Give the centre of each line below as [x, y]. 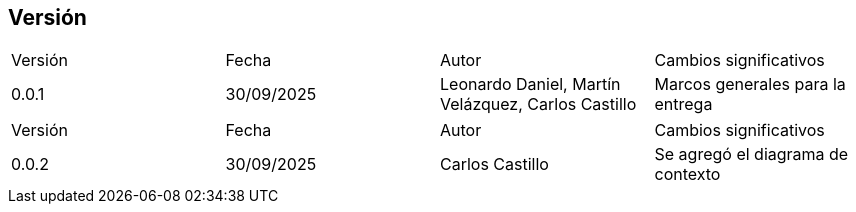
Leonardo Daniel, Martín [530, 84]
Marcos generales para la [750, 84]
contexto [687, 174]
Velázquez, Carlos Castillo [538, 104]
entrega [683, 104]
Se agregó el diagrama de [751, 154]
